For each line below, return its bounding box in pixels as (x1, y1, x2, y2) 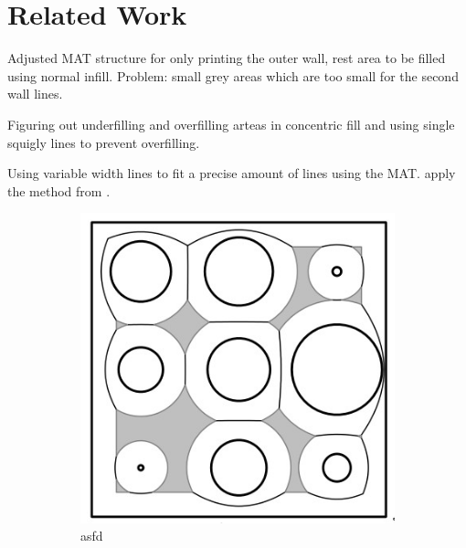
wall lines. (7, 84, 63, 103)
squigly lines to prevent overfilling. (7, 132, 200, 152)
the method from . (7, 181, 111, 200)
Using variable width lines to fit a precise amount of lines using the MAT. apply (7, 163, 456, 183)
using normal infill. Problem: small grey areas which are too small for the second (7, 66, 459, 85)
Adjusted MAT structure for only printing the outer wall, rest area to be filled (7, 48, 446, 68)
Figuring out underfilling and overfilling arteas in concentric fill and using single (7, 114, 455, 133)
